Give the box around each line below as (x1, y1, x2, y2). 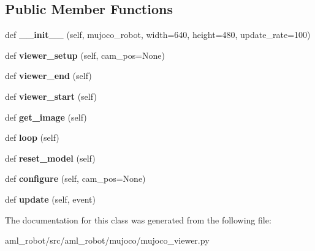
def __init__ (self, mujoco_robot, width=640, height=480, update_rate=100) (5, 28, 311, 41)
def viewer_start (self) (5, 89, 97, 102)
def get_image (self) (5, 110, 87, 123)
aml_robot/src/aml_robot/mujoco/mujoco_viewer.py (5, 234, 210, 247)
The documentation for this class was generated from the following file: (5, 213, 271, 226)
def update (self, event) (5, 192, 96, 205)
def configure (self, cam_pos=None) (5, 172, 146, 185)
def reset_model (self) (5, 151, 96, 164)
